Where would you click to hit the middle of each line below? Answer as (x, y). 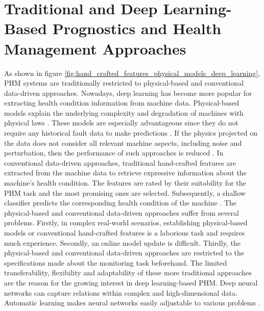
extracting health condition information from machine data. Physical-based (122, 103)
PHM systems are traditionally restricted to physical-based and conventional (124, 83)
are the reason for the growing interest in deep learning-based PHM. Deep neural (131, 282)
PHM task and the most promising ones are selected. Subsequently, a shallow (125, 192)
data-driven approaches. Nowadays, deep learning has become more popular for (128, 93)
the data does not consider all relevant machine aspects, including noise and (123, 142)
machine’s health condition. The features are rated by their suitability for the (125, 183)
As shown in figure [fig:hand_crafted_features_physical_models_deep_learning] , (132, 73)
